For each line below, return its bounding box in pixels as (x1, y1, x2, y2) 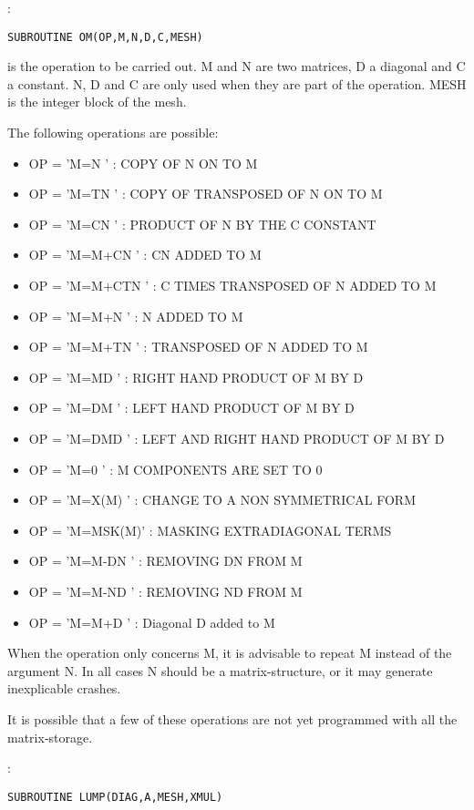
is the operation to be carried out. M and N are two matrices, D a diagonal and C (7, 56, 466, 76)
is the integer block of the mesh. (7, 92, 187, 111)
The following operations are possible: (7, 123, 219, 142)
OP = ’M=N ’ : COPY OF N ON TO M (28, 153, 258, 172)
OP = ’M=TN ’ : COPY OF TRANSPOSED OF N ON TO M (28, 184, 383, 203)
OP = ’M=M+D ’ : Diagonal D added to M (28, 612, 275, 631)
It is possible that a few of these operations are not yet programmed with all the (7, 709, 458, 728)
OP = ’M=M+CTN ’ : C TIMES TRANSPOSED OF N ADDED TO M (28, 276, 437, 294)
